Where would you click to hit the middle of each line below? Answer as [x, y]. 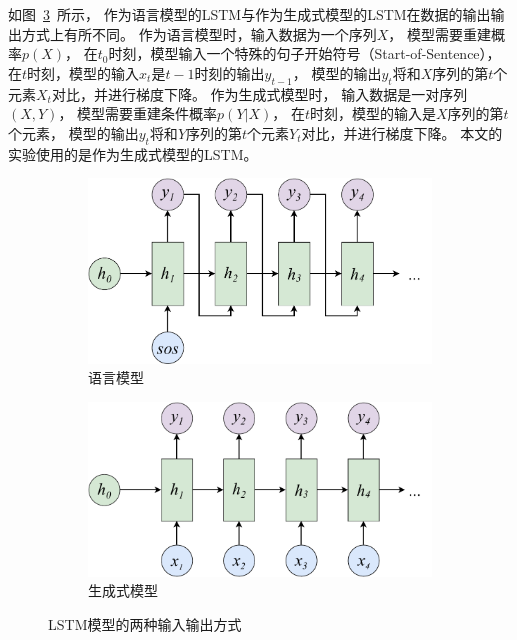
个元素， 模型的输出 [73, 132]
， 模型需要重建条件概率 [138, 113]
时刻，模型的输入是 [373, 113]
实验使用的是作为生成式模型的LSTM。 [133, 153]
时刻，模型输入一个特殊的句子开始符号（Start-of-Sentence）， [304, 53]
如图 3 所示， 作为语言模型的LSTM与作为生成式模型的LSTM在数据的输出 [249, 14]
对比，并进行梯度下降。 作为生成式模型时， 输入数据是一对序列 [259, 93]
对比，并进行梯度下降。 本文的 [402, 132]
